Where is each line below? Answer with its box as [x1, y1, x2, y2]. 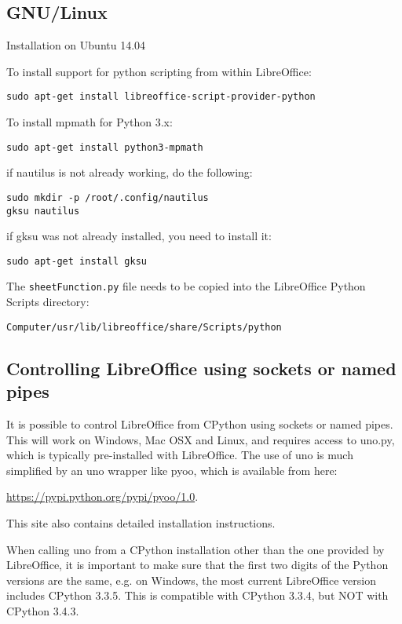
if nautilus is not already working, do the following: [6, 164, 253, 181]
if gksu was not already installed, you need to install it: [6, 228, 272, 244]
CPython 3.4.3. [6, 602, 79, 619]
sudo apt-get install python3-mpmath [6, 141, 203, 153]
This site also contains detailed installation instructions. [6, 514, 276, 531]
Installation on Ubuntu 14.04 [6, 37, 146, 53]
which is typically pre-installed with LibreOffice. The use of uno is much [6, 447, 353, 463]
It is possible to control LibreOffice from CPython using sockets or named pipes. [6, 415, 393, 432]
